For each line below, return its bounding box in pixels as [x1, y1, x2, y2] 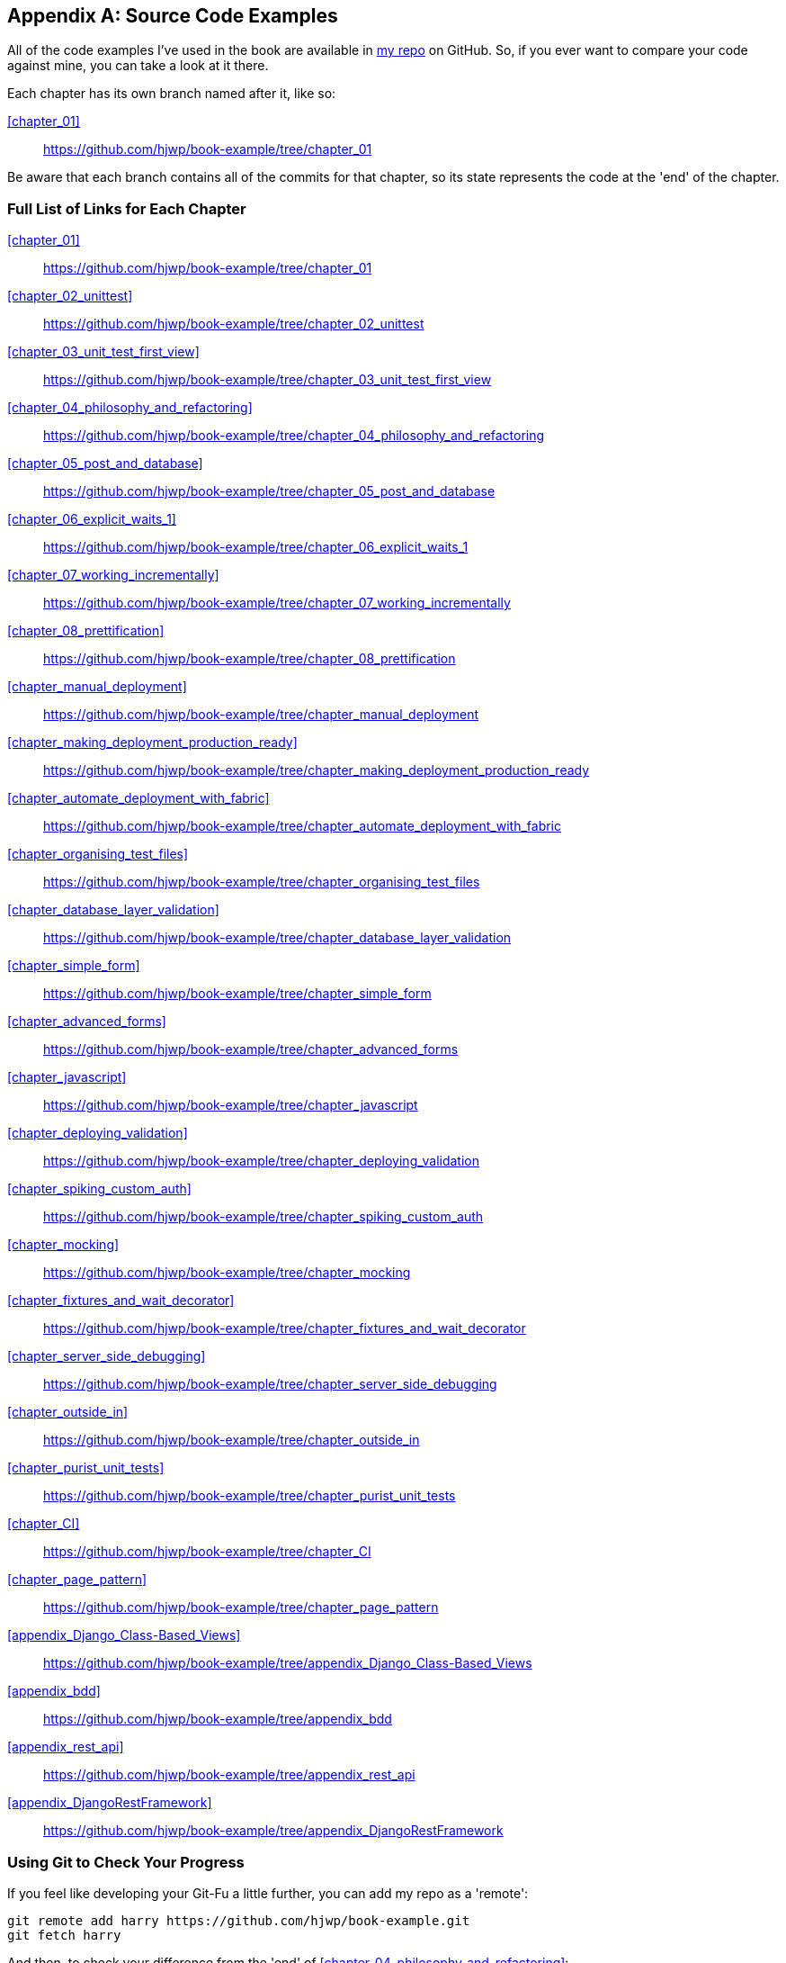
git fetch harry [7, 1927, 121, 1942]
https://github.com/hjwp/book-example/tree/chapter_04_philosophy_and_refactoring [43, 428, 545, 444]
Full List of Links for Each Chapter [7, 199, 246, 218]
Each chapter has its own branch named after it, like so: [7, 86, 336, 102]
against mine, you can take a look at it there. [7, 58, 269, 74]
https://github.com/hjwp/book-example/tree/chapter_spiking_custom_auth [43, 1209, 484, 1225]
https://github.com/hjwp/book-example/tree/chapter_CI [43, 1544, 371, 1560]
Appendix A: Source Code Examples [7, 5, 338, 27]
